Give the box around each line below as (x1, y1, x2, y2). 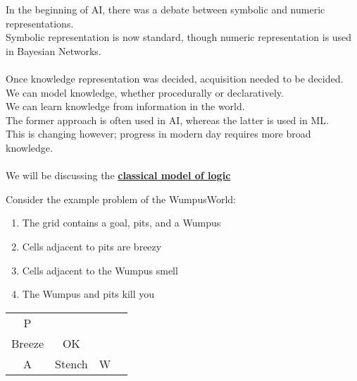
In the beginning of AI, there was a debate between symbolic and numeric (6, 2, 325, 16)
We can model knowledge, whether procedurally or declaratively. (6, 85, 284, 99)
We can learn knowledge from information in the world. (6, 99, 245, 114)
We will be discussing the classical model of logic (6, 168, 231, 183)
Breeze (11, 334, 44, 351)
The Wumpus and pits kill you (22, 286, 155, 301)
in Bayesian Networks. (6, 43, 101, 58)
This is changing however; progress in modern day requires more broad (6, 126, 311, 141)
